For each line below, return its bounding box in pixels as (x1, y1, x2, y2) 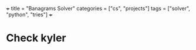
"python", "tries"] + (6, 11, 53, 18)
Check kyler (6, 31, 66, 45)
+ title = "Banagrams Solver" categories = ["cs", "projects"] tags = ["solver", (6, 5, 191, 12)
